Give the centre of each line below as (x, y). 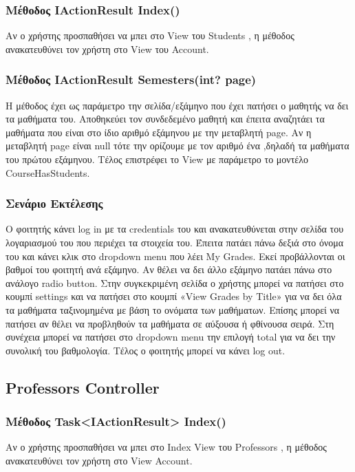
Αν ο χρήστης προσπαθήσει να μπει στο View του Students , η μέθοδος (150, 35)
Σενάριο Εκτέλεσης (54, 203)
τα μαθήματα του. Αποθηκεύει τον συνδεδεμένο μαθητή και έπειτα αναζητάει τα (165, 119)
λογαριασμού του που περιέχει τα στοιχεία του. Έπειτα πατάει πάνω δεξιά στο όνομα (175, 242)
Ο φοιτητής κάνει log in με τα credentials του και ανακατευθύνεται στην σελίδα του (175, 229)
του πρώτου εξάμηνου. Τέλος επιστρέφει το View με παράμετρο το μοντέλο (157, 159)
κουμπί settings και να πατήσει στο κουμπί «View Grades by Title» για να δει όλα (174, 296)
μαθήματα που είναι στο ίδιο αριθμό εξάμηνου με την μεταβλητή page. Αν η (159, 132)
